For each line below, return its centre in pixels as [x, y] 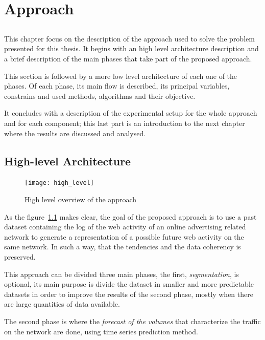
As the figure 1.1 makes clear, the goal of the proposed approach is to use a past [130, 216]
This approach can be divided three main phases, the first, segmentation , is [122, 274]
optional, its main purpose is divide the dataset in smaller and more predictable [129, 284]
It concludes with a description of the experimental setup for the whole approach [131, 113]
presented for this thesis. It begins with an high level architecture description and [131, 48]
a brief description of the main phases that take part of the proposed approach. [128, 58]
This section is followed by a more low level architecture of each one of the [121, 76]
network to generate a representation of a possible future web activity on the [124, 236]
